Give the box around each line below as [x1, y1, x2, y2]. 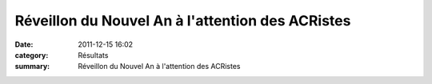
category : [14, 50, 49, 59]
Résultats [78, 50, 109, 59]
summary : [14, 62, 50, 71]
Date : [14, 40, 34, 49]
